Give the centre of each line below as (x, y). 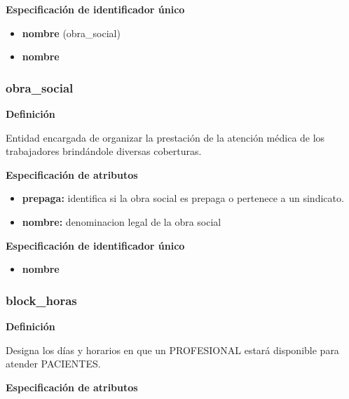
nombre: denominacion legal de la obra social (122, 221)
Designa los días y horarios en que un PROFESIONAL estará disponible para (172, 350)
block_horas (41, 300)
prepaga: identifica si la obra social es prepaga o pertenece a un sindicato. (183, 198)
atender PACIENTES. (53, 364)
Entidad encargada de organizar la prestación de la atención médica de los (165, 137)
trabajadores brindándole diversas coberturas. (104, 151)
